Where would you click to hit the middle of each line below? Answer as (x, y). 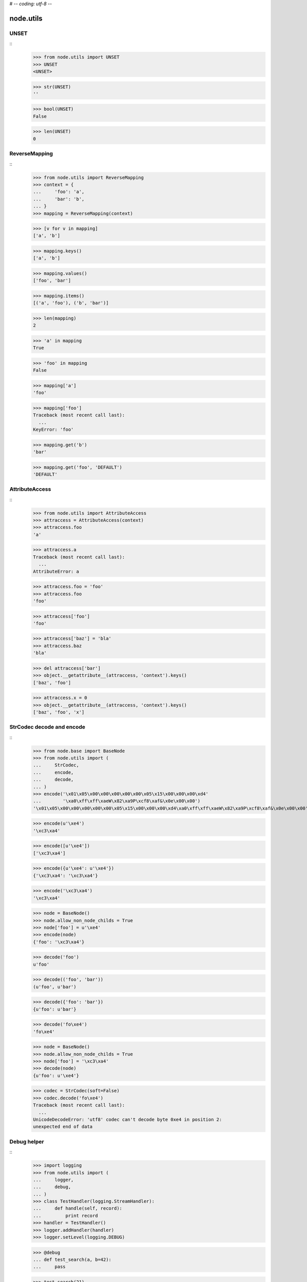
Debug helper (27, 1141)
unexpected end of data (63, 1127)
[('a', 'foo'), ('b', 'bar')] (71, 303)
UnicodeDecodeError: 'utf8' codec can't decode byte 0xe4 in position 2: (127, 1120)
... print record (65, 1216)
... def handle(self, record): (78, 1208)
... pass (49, 1267)
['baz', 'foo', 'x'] (59, 712)
